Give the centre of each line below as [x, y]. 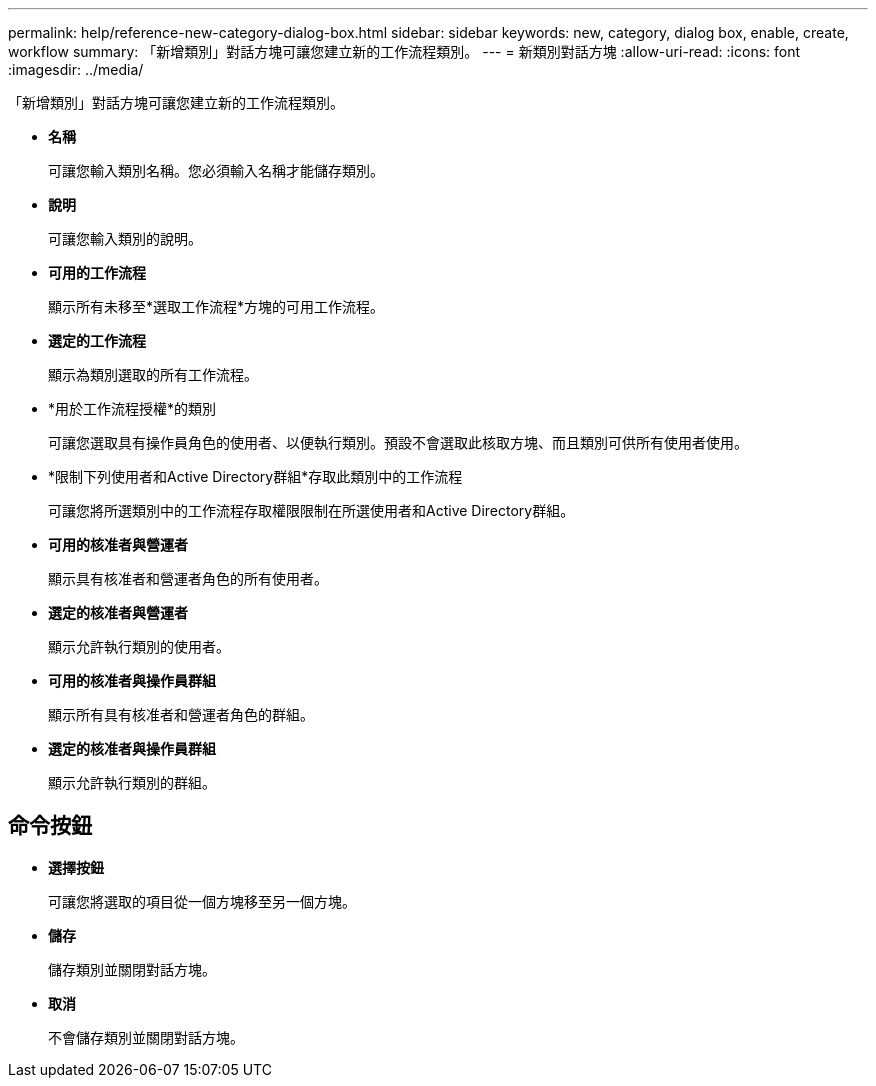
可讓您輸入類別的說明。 [125, 238]
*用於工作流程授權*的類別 [132, 408]
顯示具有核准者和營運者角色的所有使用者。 [188, 578]
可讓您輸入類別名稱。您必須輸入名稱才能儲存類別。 [216, 170]
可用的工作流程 [97, 272]
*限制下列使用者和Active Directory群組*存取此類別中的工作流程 [255, 476]
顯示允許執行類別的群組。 [132, 782]
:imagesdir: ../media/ [76, 69]
